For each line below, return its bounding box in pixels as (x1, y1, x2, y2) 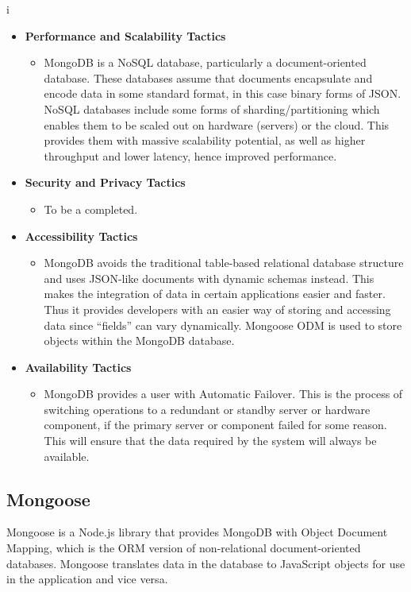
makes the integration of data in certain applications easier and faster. (44, 285, 386, 302)
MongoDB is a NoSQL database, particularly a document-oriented (44, 54, 367, 71)
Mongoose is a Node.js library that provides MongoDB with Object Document (6, 524, 388, 540)
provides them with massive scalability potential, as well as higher (44, 132, 366, 149)
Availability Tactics (25, 358, 132, 375)
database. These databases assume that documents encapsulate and (44, 69, 373, 86)
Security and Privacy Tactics (25, 174, 186, 191)
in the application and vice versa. (6, 571, 168, 587)
